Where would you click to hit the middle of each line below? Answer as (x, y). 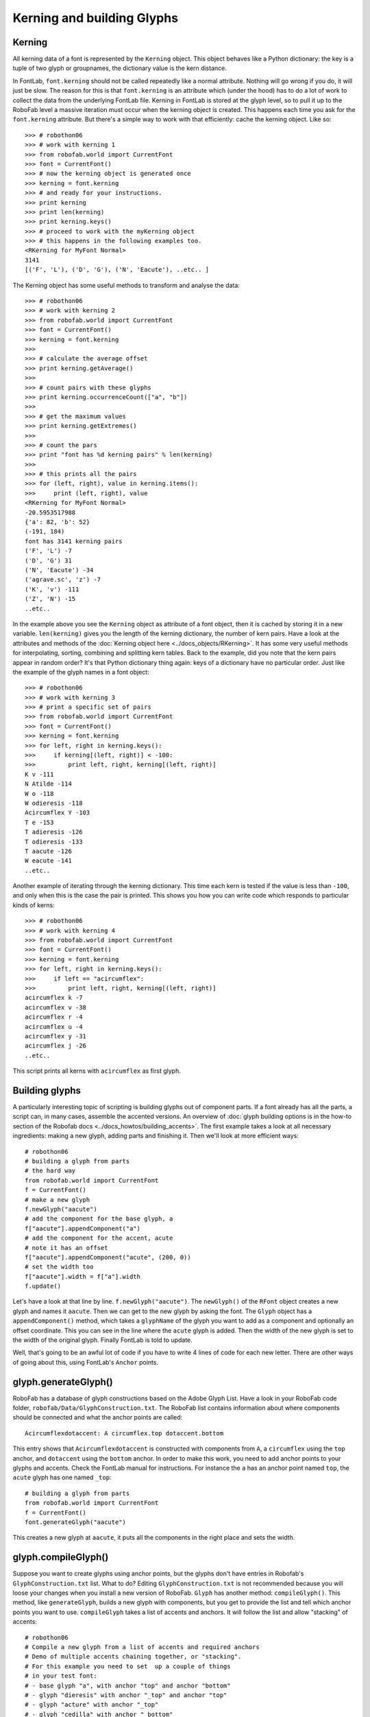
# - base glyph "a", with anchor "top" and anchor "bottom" (128, 1685)
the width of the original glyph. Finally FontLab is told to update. (103, 1340)
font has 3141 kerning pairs (74, 541)
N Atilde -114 (48, 784)
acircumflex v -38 (56, 1007)
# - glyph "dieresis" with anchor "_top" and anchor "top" (126, 1695)
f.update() (43, 1286)
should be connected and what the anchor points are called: (98, 1418)
